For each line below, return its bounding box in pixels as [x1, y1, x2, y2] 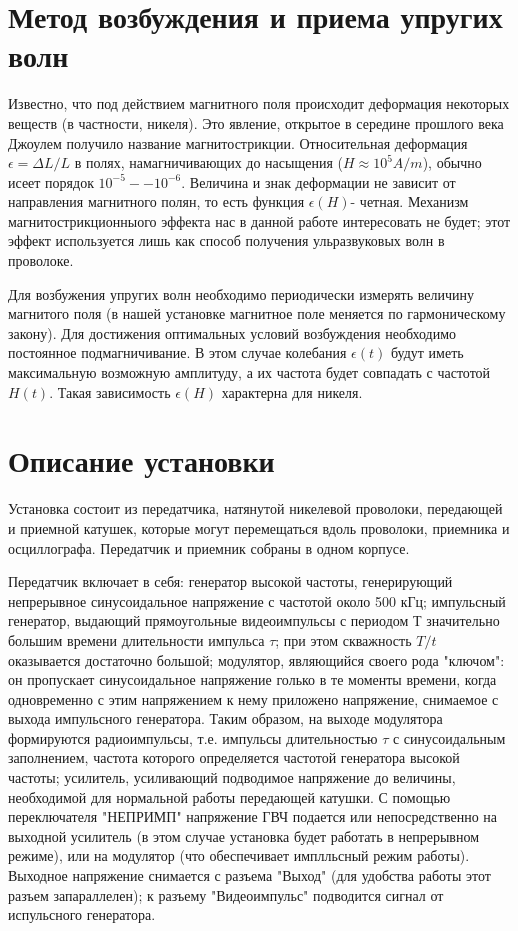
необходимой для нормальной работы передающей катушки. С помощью [8, 786, 451, 807]
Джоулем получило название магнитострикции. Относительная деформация [8, 132, 468, 153]
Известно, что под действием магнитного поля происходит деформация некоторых [8, 93, 510, 114]
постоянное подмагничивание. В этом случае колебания [8, 342, 347, 363]
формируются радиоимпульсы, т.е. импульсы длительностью [8, 727, 378, 748]
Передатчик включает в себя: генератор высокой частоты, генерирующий [8, 571, 453, 592]
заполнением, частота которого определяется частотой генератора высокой [8, 747, 460, 768]
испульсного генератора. [8, 904, 156, 925]
